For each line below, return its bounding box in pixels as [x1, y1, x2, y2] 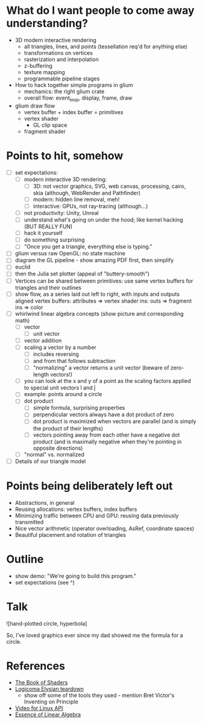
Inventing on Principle [24, 698, 78, 705]
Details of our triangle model [14, 457, 86, 465]
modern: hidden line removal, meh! [33, 196, 120, 203]
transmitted [14, 518, 44, 525]
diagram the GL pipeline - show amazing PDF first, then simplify [14, 257, 174, 264]
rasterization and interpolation [24, 56, 99, 63]
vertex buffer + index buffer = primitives [24, 108, 124, 115]
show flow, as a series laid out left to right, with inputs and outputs [14, 290, 180, 298]
